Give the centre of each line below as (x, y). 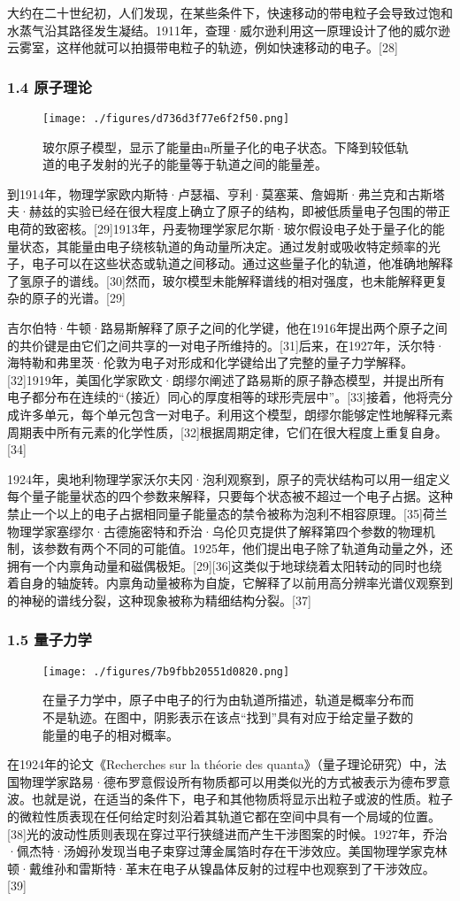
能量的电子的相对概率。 (111, 734)
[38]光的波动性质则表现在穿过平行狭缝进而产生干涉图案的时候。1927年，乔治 (227, 833)
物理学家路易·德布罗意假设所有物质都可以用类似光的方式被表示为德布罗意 (234, 781)
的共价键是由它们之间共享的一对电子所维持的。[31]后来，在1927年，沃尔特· (226, 345)
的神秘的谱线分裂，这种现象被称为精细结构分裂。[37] (159, 600)
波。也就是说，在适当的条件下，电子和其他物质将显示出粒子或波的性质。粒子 (230, 799)
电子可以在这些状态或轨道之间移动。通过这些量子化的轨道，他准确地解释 (242, 263)
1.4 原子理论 (50, 86)
